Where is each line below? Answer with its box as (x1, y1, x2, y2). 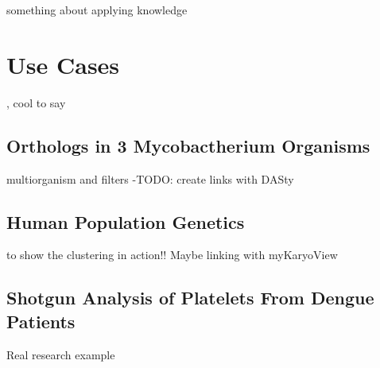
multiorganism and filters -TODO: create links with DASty (6, 170, 294, 187)
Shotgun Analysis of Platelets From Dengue (6, 285, 374, 310)
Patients (6, 308, 76, 333)
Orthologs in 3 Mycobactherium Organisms (6, 133, 370, 157)
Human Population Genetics (6, 209, 245, 234)
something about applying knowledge (6, 2, 188, 17)
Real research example (6, 346, 115, 362)
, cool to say (6, 94, 66, 110)
